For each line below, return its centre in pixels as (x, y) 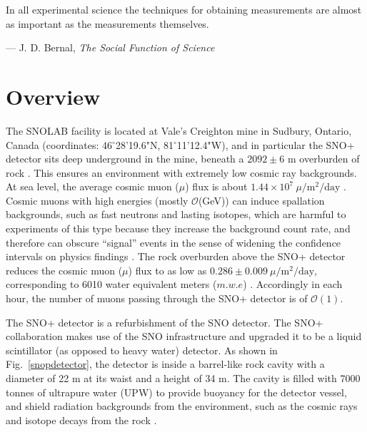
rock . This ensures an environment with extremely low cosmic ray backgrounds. (181, 172)
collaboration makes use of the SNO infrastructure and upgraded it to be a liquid (184, 336)
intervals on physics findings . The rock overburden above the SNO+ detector (176, 256)
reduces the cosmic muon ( (64, 270)
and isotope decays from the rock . (81, 420)
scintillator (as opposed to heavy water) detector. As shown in (142, 350)
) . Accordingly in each (293, 284)
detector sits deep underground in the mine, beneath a (125, 159)
